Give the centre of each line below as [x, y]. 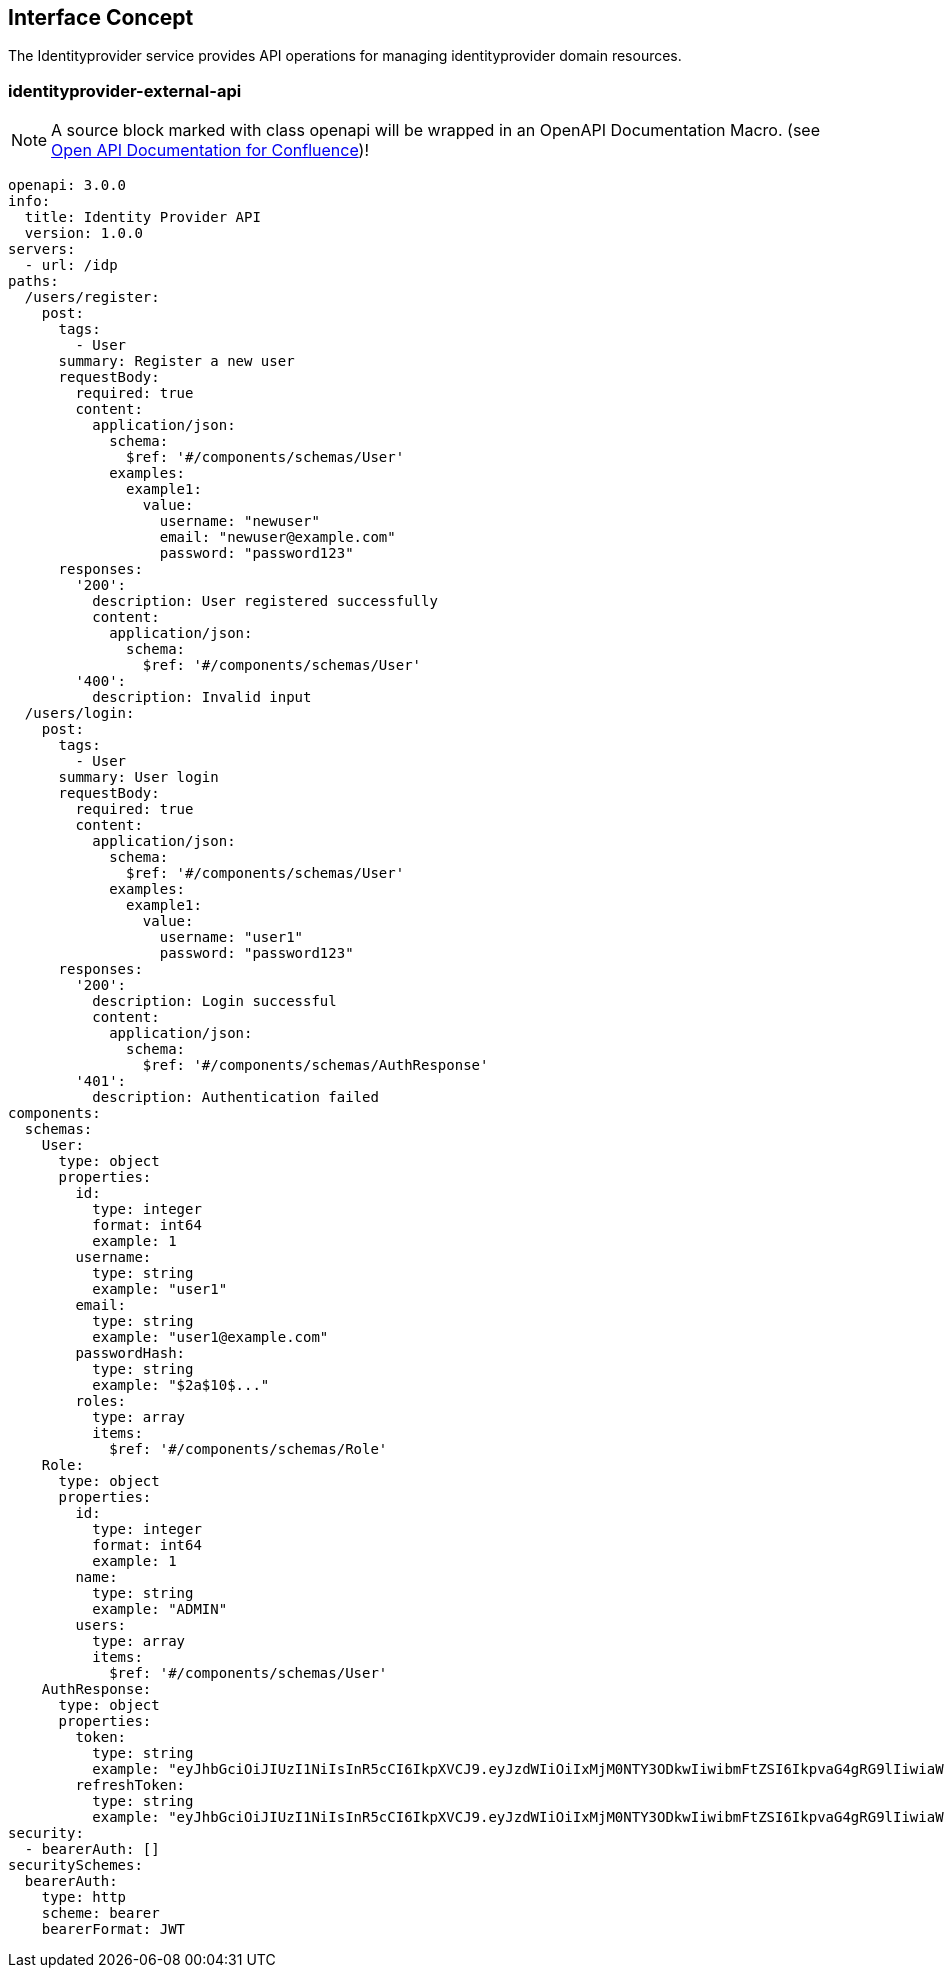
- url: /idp [71, 265]
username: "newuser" [239, 521]
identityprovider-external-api [125, 90]
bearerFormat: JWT [113, 1929]
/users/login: [79, 713]
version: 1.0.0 [83, 233]
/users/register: [92, 297]
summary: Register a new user [176, 361]
